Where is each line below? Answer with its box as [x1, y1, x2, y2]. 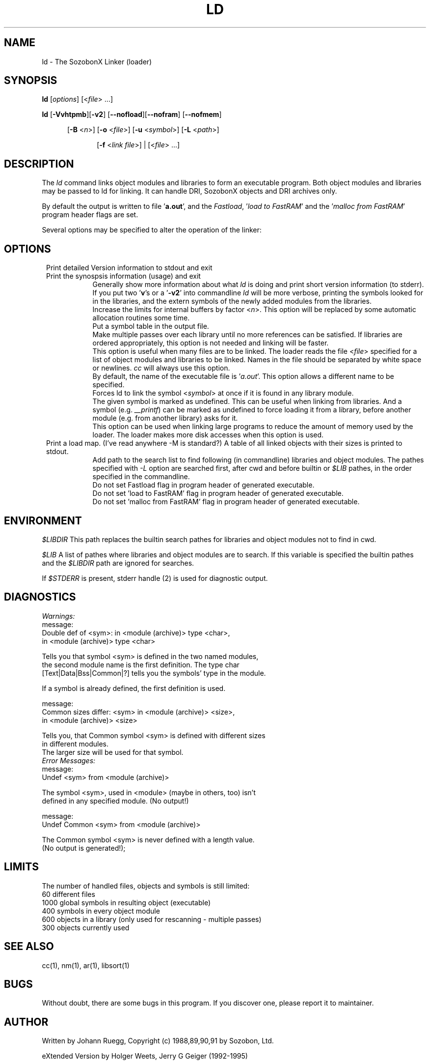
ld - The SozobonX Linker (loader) [42, 57, 152, 66]
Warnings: [42, 611, 75, 620]
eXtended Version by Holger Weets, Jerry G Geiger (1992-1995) [42, 1052, 248, 1061]
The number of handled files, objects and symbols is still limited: [42, 881, 250, 890]
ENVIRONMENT [4, 514, 82, 527]
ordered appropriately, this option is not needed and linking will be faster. [92, 339, 329, 347]
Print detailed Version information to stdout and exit [46, 263, 213, 272]
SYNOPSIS [4, 74, 57, 87]
